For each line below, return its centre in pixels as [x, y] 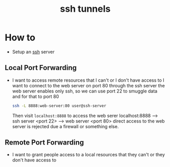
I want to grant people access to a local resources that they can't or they [89, 155]
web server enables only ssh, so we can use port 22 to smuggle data [85, 91]
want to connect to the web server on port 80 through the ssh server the [89, 85]
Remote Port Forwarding [44, 143]
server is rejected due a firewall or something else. [65, 126]
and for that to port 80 [35, 96]
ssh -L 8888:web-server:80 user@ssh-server [59, 106]
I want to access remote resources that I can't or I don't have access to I [88, 80]
